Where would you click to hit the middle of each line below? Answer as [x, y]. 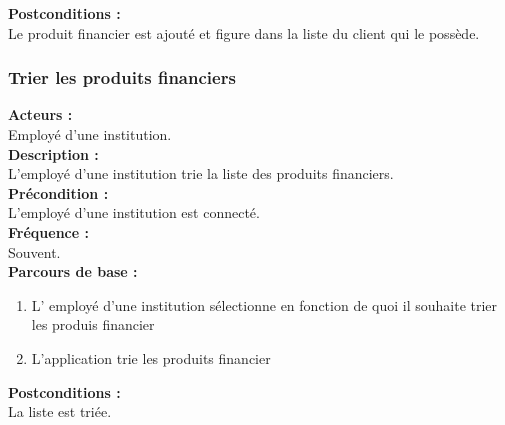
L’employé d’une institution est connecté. [134, 212]
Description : [53, 153]
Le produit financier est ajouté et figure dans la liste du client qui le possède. [244, 32]
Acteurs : [40, 114]
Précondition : [58, 192]
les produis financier [93, 324]
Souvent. [34, 251]
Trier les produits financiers [122, 77]
